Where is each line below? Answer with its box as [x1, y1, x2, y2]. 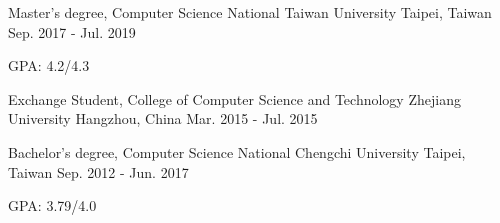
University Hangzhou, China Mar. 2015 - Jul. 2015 [8, 108, 318, 129]
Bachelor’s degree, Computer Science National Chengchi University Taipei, [8, 141, 466, 162]
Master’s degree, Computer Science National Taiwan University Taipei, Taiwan [8, 2, 492, 22]
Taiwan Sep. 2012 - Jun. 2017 [8, 161, 189, 182]
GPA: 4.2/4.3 [8, 55, 90, 76]
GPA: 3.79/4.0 [8, 195, 97, 216]
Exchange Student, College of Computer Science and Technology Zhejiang [8, 88, 461, 109]
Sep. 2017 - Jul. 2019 [8, 21, 136, 42]
